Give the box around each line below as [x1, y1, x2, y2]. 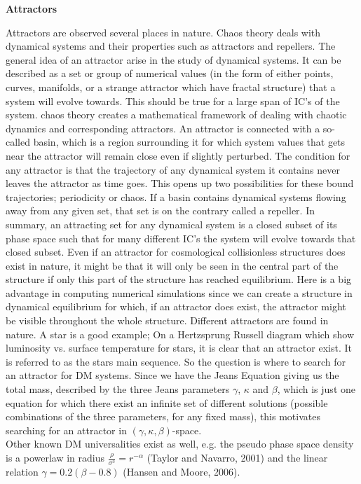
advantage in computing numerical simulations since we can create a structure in [6, 285, 353, 300]
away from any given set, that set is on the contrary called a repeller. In [6, 203, 315, 218]
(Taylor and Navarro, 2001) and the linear [147, 450, 328, 464]
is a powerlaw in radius [6, 450, 105, 464]
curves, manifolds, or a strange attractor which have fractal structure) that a [6, 79, 336, 94]
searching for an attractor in [6, 422, 127, 437]
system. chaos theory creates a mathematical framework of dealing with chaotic [6, 107, 347, 122]
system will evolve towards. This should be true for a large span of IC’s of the [6, 93, 340, 108]
